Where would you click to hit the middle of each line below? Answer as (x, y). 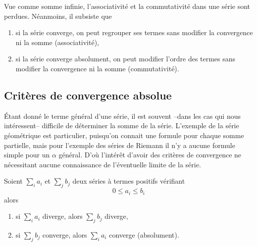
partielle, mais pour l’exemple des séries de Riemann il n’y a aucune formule (120, 145)
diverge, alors (62, 216)
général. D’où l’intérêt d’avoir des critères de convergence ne (150, 155)
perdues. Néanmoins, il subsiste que (58, 16)
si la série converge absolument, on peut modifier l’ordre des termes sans (126, 59)
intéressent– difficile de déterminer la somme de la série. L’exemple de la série (122, 125)
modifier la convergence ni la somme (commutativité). (97, 68)
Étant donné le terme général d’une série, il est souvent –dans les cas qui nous (122, 116)
